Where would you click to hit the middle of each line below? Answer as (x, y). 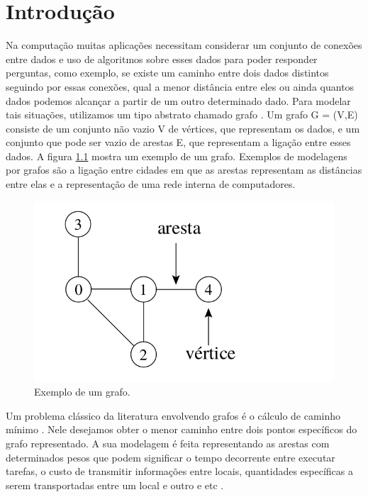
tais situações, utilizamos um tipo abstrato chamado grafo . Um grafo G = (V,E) (182, 115)
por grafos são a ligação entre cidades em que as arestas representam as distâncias (184, 170)
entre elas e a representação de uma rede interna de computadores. (151, 184)
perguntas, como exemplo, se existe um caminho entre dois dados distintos (167, 73)
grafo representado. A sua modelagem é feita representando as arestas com (168, 443)
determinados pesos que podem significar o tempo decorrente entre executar (171, 457)
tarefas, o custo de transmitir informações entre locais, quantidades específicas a (179, 471)
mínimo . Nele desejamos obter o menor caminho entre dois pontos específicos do (182, 429)
